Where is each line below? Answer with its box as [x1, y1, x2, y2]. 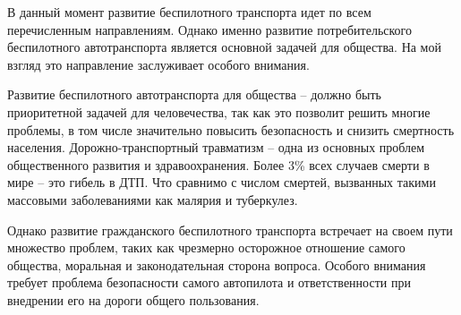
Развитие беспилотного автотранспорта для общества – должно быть [7, 85, 381, 104]
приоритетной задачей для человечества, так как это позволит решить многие [7, 102, 431, 121]
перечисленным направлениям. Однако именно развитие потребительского [7, 20, 413, 38]
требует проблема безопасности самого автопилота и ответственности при [7, 273, 411, 292]
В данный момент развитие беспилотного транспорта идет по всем [7, 3, 371, 21]
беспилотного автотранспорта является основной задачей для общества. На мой [7, 38, 441, 56]
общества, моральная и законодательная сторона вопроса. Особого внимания [7, 255, 426, 274]
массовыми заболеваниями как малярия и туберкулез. [7, 190, 298, 209]
